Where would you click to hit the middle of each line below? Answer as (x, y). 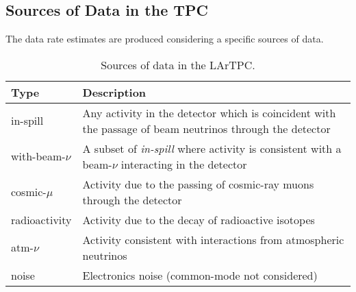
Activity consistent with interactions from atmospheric (213, 239)
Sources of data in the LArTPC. (178, 64)
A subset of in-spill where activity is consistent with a (212, 148)
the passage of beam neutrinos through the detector (206, 128)
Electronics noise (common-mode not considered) (200, 275)
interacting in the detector (184, 164)
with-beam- (38, 156)
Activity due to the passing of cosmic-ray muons (198, 184)
